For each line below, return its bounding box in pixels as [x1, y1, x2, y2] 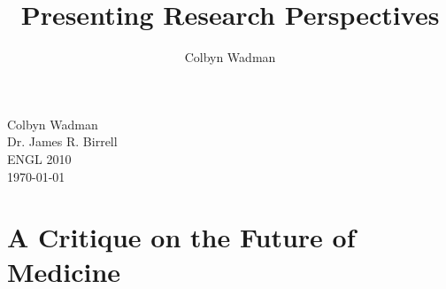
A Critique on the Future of [7, 219, 356, 255]
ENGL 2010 [7, 149, 72, 168]
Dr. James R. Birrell [7, 132, 118, 151]
